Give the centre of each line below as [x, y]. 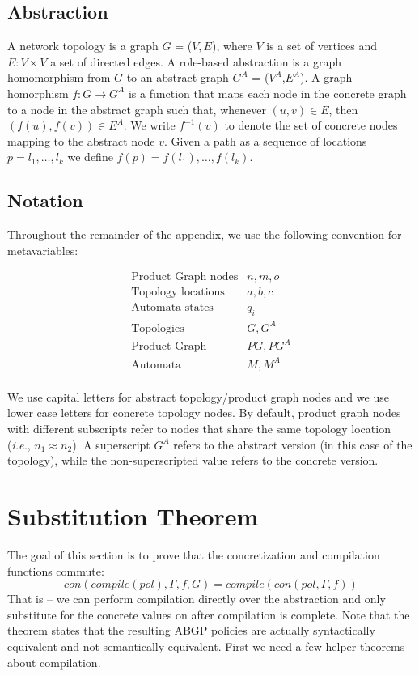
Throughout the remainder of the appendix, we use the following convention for [205, 234]
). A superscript [111, 444]
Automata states [172, 308]
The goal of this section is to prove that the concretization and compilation [194, 554]
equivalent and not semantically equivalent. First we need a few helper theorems [206, 646]
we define [90, 157]
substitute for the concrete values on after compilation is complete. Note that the [209, 614]
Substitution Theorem [133, 516]
